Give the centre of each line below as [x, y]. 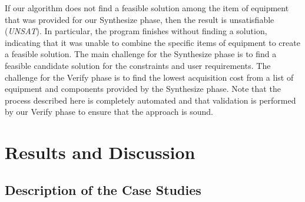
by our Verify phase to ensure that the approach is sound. [109, 112]
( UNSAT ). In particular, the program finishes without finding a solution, [136, 31]
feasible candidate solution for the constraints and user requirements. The [138, 65]
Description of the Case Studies [103, 189]
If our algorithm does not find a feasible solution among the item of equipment [147, 8]
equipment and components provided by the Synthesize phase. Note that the [143, 89]
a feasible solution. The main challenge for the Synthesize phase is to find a [141, 54]
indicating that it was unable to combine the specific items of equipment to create [152, 42]
